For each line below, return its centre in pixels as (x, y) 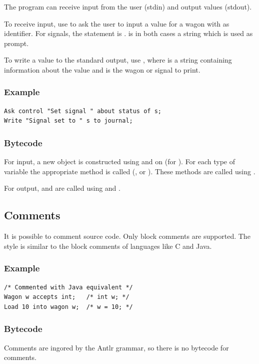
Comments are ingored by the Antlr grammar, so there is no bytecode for (116, 347)
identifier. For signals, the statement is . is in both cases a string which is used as (128, 33)
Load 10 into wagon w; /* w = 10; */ (68, 307)
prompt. (16, 43)
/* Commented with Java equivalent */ (68, 287)
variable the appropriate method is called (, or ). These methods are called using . (130, 171)
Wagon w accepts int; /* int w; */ (67, 297)
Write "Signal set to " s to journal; (68, 121)
